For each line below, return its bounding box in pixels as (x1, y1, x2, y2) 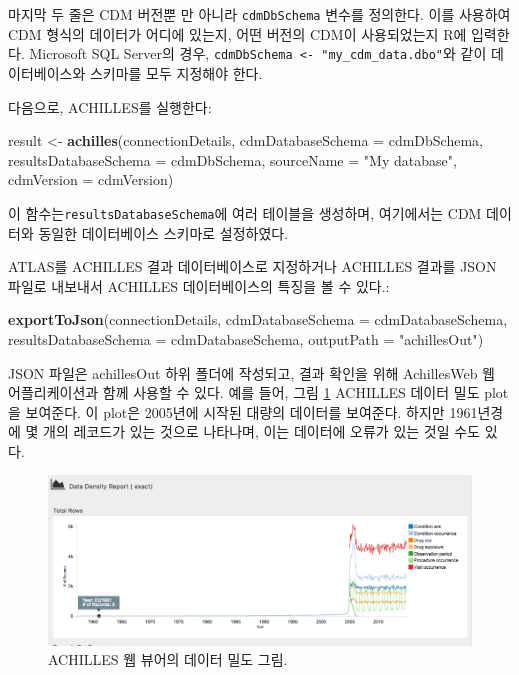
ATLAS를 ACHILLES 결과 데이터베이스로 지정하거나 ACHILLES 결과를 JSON (8, 256, 497, 277)
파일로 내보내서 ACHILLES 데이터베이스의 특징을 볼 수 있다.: (8, 275, 390, 296)
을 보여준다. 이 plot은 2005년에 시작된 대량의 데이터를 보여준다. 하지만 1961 (8, 401, 478, 422)
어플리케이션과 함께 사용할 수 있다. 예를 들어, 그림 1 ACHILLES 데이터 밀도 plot (8, 382, 509, 403)
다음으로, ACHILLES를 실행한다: (8, 96, 212, 117)
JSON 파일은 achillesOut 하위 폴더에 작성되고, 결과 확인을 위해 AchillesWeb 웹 (8, 362, 495, 383)
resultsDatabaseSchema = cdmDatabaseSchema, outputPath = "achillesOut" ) (8, 328, 484, 349)
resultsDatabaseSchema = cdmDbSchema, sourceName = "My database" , (8, 149, 457, 170)
